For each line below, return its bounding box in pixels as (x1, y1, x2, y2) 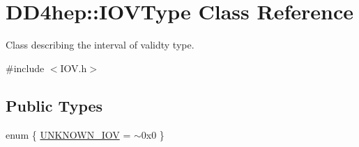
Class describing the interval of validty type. (6, 37, 194, 52)
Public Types (6, 94, 103, 116)
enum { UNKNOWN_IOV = (6, 127, 131, 141)
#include (6, 60, 45, 75)
